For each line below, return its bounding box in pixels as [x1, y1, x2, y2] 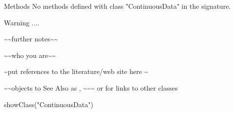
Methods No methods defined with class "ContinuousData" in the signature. [4, 1, 231, 11]
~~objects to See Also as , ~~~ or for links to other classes [4, 82, 178, 93]
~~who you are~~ [4, 50, 56, 60]
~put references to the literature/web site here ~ [4, 66, 149, 76]
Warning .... [4, 17, 40, 27]
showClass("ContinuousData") [4, 99, 93, 109]
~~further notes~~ [4, 34, 58, 44]
